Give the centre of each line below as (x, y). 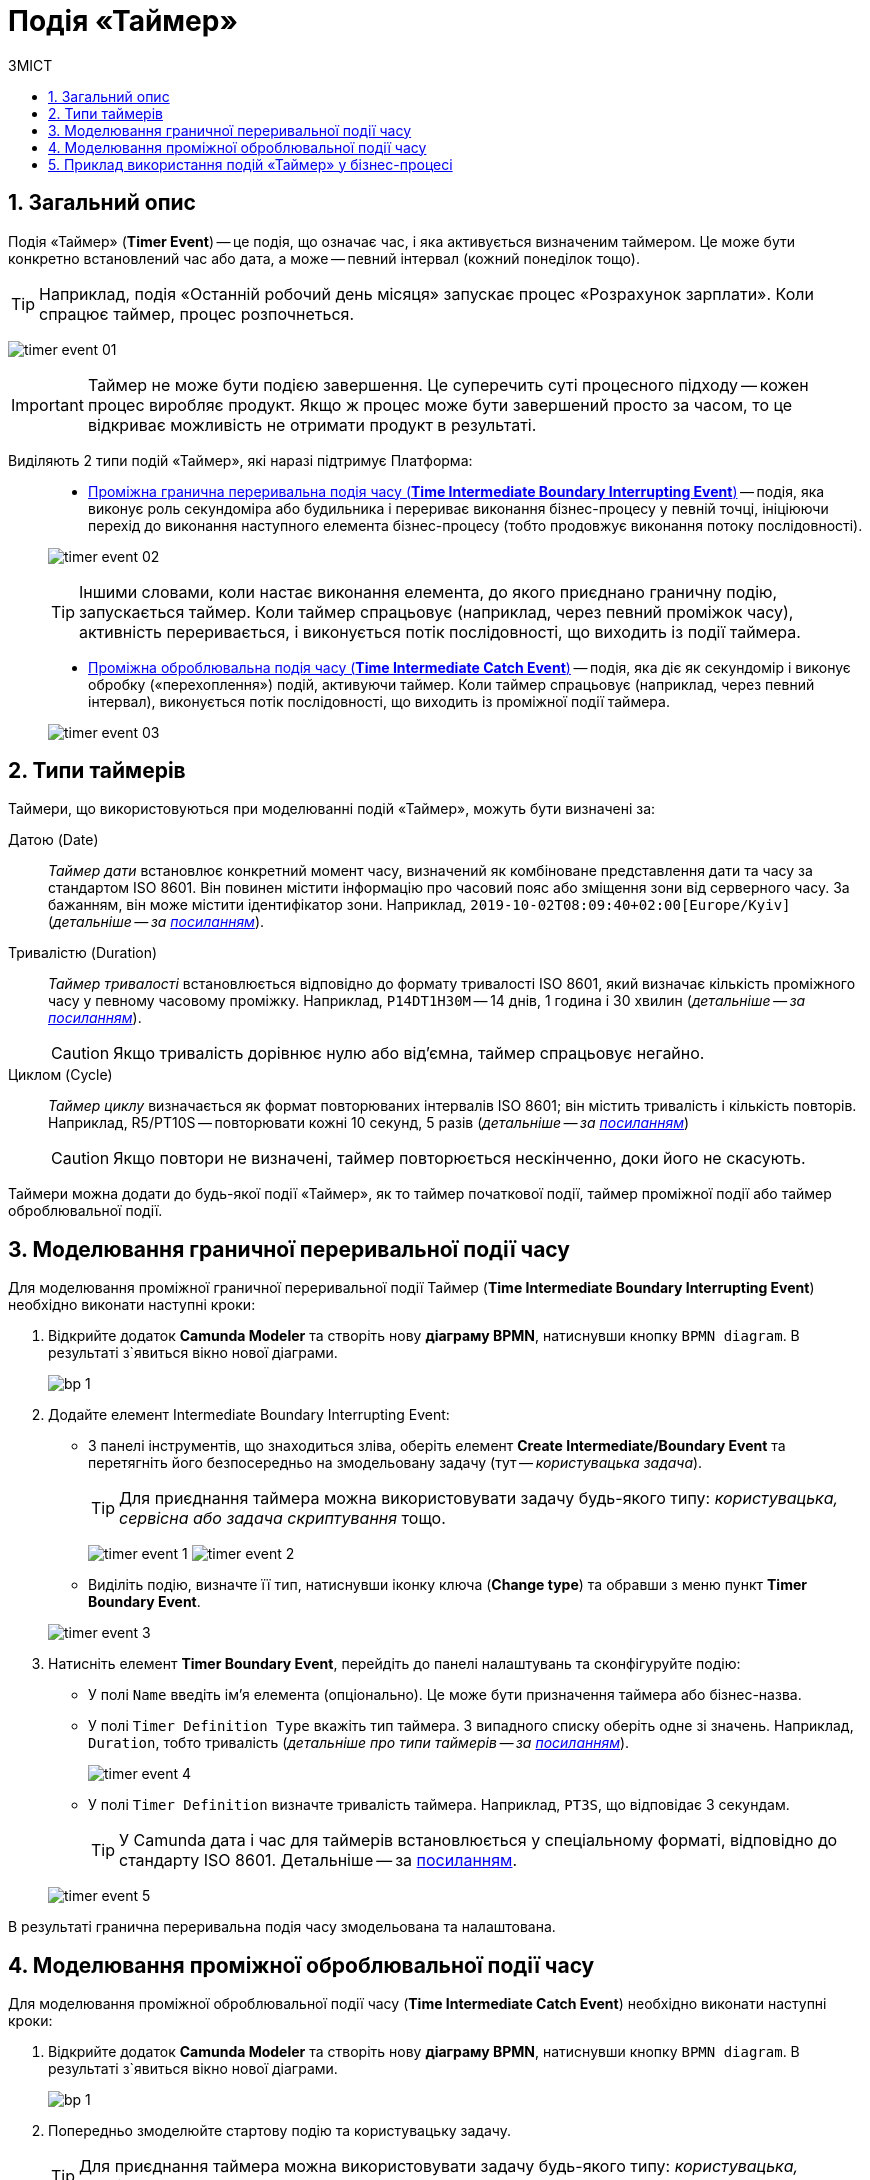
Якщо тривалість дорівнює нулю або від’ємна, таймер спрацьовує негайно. (409, 1053)
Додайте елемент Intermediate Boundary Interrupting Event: (249, 1415)
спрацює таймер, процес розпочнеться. (197, 313)
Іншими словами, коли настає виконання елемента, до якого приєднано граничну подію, (428, 591)
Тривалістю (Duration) (83, 953)
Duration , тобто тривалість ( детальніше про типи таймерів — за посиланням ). (359, 1743)
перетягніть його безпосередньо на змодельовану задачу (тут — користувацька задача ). (395, 1463)
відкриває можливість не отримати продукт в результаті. (312, 424)
